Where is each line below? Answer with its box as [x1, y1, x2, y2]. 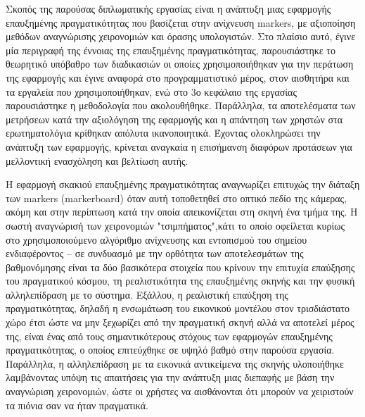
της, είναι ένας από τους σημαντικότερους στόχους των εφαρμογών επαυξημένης [6, 328, 333, 343]
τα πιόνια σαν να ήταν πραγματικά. [6, 397, 148, 412]
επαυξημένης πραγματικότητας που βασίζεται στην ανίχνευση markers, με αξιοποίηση [6, 15, 356, 30]
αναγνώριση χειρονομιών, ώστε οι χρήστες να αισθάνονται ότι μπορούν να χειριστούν [6, 384, 354, 399]
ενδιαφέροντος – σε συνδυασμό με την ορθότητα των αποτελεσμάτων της [6, 246, 304, 261]
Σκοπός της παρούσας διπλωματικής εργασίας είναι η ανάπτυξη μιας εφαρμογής [6, 1, 331, 15]
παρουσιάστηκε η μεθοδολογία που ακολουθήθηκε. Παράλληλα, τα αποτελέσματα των [6, 98, 356, 113]
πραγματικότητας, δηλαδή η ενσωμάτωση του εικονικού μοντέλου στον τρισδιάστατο [6, 301, 350, 316]
